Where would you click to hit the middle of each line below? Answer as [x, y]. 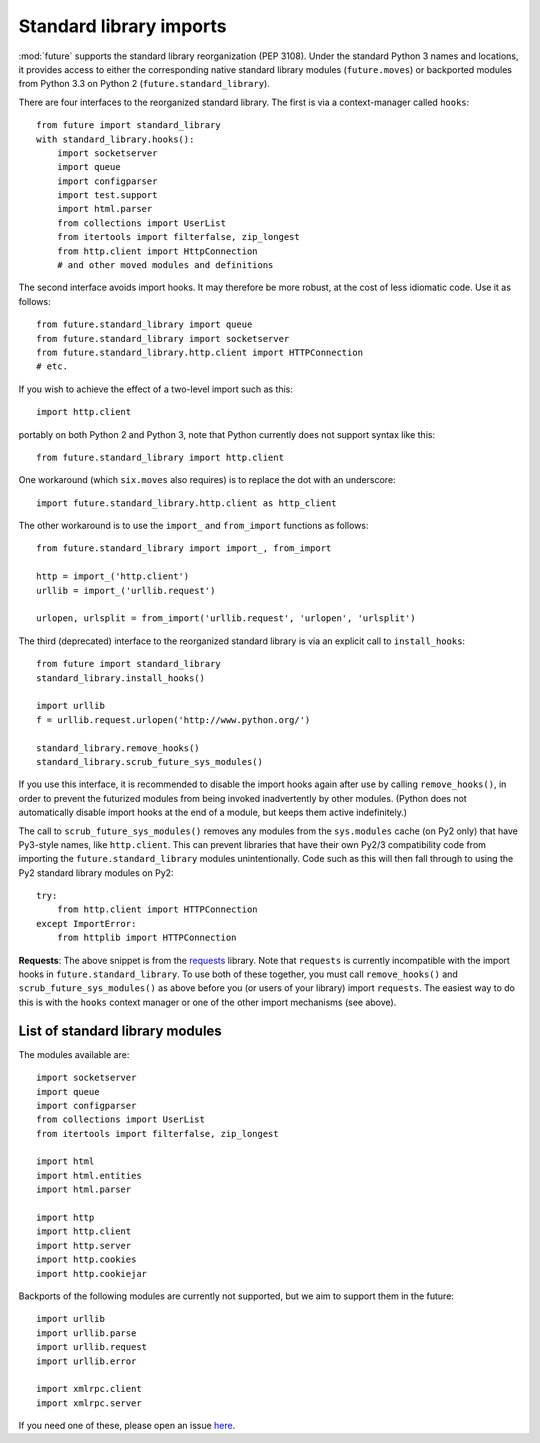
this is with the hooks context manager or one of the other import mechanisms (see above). [207, 1002]
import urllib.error [86, 1361]
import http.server [84, 1245]
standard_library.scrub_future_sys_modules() [150, 761]
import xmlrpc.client [89, 1389]
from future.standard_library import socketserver [163, 338]
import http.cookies [86, 1259]
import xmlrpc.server [89, 1403]
